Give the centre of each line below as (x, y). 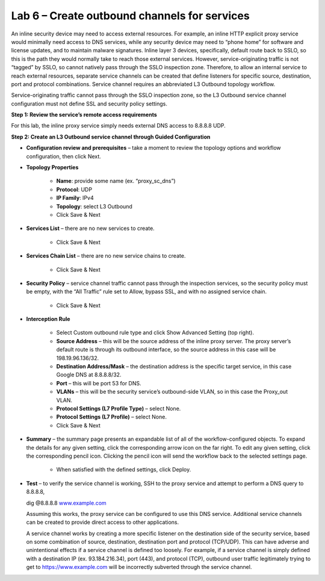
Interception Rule (48, 319)
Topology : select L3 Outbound (94, 206)
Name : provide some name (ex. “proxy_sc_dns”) (116, 181)
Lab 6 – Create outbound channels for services (130, 16)
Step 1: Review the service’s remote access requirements (84, 115)
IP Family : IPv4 (75, 198)
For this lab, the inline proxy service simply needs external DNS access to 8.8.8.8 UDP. (118, 126)
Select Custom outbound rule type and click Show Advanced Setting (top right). (155, 333)
